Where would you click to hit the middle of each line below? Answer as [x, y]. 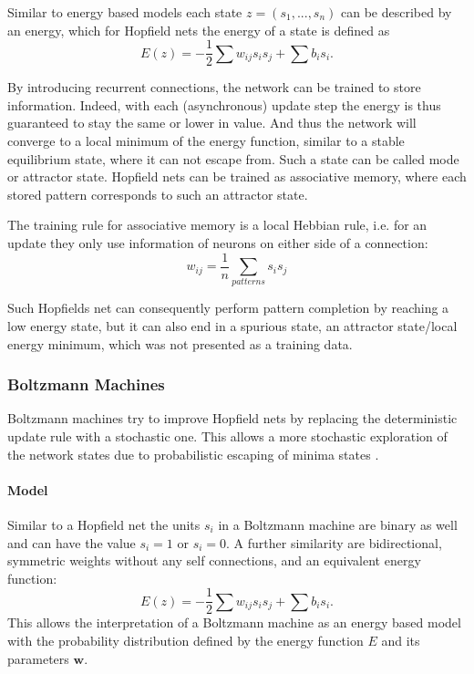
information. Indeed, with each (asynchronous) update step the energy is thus [224, 104]
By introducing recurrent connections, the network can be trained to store [214, 87]
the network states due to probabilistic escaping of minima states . [193, 454]
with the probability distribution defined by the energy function [185, 640]
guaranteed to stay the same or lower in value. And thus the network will [212, 123]
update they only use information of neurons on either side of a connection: [218, 243]
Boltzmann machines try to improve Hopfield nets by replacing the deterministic [232, 418]
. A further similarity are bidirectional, [334, 542]
